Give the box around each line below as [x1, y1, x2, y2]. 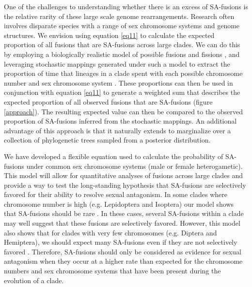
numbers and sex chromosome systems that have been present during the [4, 266, 221, 276]
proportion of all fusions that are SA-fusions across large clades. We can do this [4, 39, 240, 50]
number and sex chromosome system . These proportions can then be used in [4, 77, 233, 88]
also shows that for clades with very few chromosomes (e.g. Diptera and [4, 227, 217, 237]
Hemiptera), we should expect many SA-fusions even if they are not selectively [4, 237, 237, 247]
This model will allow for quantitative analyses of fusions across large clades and [4, 170, 243, 180]
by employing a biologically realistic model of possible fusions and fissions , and [4, 49, 240, 59]
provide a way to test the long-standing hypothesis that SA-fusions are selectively [4, 179, 246, 190]
